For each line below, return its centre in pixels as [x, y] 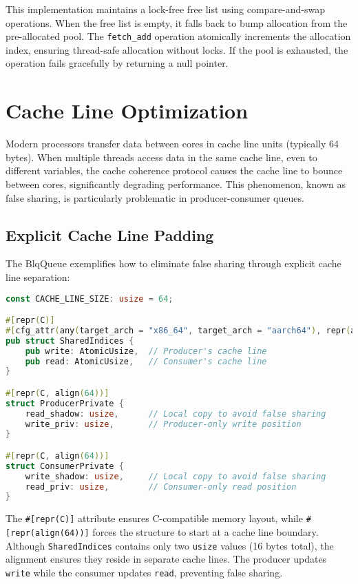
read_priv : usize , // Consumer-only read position [161, 487]
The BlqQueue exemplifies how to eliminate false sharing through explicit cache [173, 263]
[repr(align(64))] [48, 533]
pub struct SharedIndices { [70, 341]
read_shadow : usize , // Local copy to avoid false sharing [176, 414]
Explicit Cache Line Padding [110, 234]
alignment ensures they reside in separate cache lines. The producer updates [166, 559]
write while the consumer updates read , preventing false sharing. [144, 572]
